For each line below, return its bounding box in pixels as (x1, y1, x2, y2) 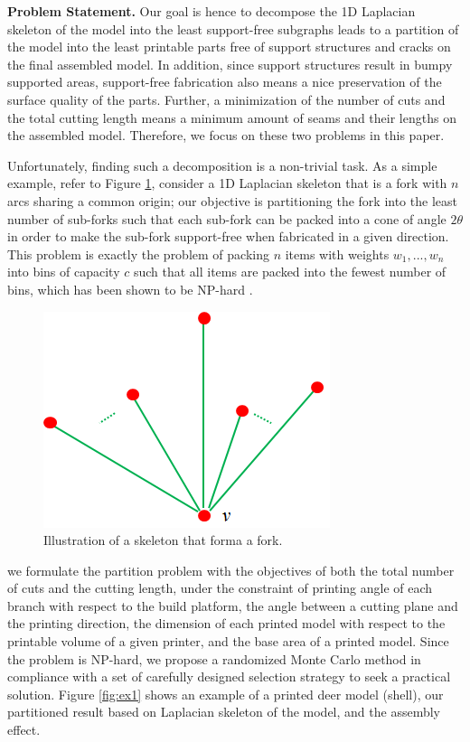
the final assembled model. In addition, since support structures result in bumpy (7, 54, 453, 73)
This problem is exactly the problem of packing (7, 244, 269, 263)
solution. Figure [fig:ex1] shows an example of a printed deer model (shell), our (7, 684, 444, 703)
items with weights (285, 244, 390, 263)
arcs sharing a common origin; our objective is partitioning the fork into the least (7, 191, 457, 210)
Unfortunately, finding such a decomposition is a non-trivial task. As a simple (7, 155, 437, 174)
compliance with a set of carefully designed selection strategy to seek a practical (7, 667, 451, 686)
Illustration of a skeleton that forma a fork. (43, 531, 283, 549)
